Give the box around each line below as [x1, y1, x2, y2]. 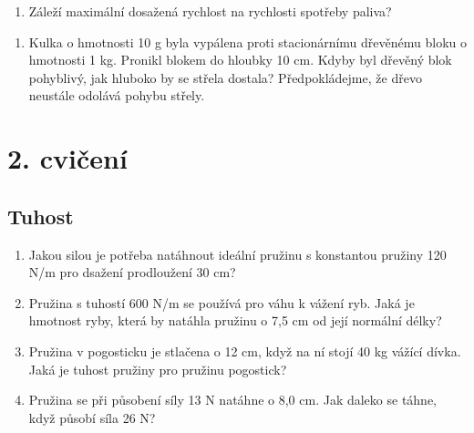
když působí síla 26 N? [28, 407, 156, 427]
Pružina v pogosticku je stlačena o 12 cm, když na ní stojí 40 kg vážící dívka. [28, 341, 461, 360]
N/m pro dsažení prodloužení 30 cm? [28, 263, 236, 282]
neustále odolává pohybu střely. [28, 86, 205, 105]
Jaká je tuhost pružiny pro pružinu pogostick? [28, 359, 287, 378]
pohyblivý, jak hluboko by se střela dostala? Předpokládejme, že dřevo [28, 67, 422, 87]
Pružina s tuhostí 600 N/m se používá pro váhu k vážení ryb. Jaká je [28, 293, 415, 312]
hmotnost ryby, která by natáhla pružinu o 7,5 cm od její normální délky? [28, 311, 442, 330]
